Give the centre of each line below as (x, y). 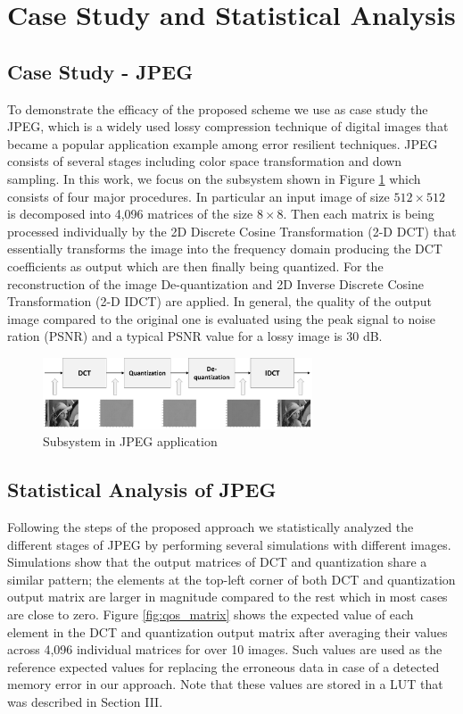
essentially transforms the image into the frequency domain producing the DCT (225, 249)
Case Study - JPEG (100, 71)
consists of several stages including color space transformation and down (205, 161)
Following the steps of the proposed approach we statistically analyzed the (211, 527)
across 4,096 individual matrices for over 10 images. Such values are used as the (225, 649)
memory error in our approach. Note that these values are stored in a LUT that (225, 684)
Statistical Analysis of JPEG (142, 490)
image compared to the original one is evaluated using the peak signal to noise (221, 318)
